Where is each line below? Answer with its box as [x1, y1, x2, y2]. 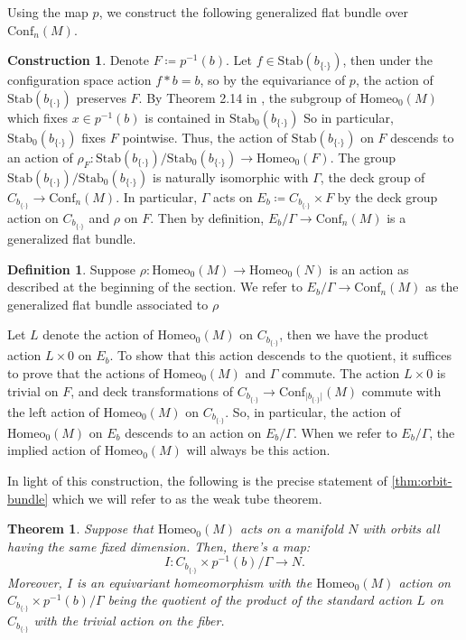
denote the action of [42, 325, 154, 344]
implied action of [7, 441, 101, 459]
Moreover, [7, 572, 62, 591]
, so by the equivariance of [200, 70, 346, 89]
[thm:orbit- [391, 471, 452, 489]
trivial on [7, 381, 59, 400]
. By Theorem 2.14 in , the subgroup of [138, 88, 356, 107]
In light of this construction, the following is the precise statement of [7, 471, 387, 489]
